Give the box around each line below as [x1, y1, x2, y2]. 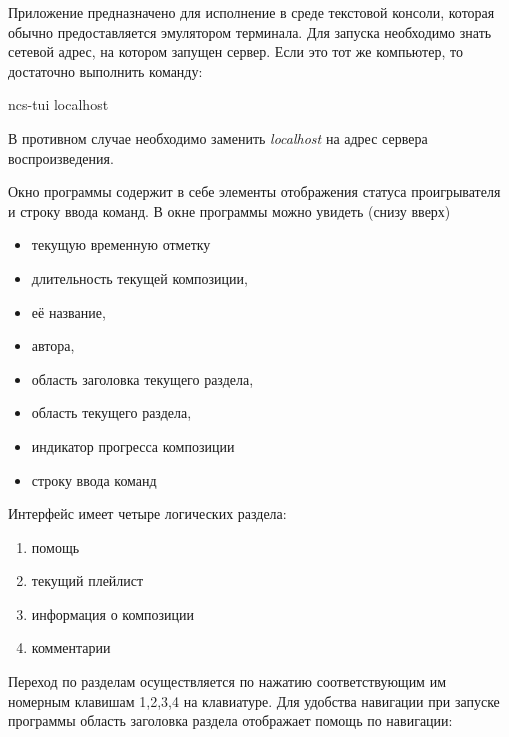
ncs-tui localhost [8, 94, 109, 115]
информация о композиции [31, 603, 195, 624]
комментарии [31, 637, 111, 658]
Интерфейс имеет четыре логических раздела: [8, 503, 287, 524]
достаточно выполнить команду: [8, 60, 203, 81]
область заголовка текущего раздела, [31, 368, 254, 389]
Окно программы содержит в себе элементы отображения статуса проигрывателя [8, 181, 501, 202]
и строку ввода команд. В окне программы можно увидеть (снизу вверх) [8, 200, 451, 221]
